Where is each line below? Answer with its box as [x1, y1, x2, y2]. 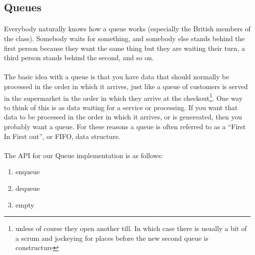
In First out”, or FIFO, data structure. [4, 131, 120, 141]
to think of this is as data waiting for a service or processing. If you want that [4, 102, 238, 112]
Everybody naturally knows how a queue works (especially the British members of [4, 23, 251, 34]
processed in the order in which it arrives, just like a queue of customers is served [4, 81, 248, 91]
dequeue [15, 183, 40, 193]
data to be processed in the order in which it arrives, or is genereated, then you [4, 112, 242, 122]
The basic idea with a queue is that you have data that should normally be [4, 71, 229, 82]
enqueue [15, 166, 40, 177]
